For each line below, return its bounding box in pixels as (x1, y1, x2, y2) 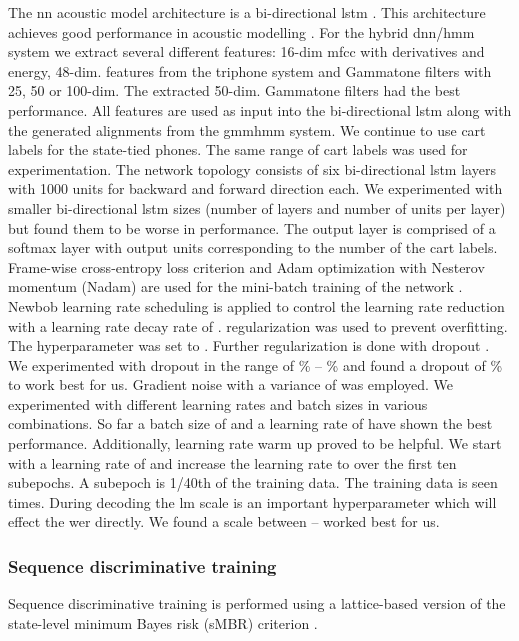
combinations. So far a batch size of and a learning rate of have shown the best (8, 413, 493, 434)
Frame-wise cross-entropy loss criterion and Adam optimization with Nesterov (8, 256, 485, 277)
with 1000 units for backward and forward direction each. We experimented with (8, 178, 503, 199)
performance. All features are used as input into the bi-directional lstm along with (8, 99, 512, 120)
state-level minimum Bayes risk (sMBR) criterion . (8, 612, 318, 633)
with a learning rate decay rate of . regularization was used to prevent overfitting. (8, 315, 508, 336)
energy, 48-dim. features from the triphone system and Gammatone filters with (8, 60, 492, 81)
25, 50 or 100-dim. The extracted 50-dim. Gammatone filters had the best (8, 80, 461, 101)
